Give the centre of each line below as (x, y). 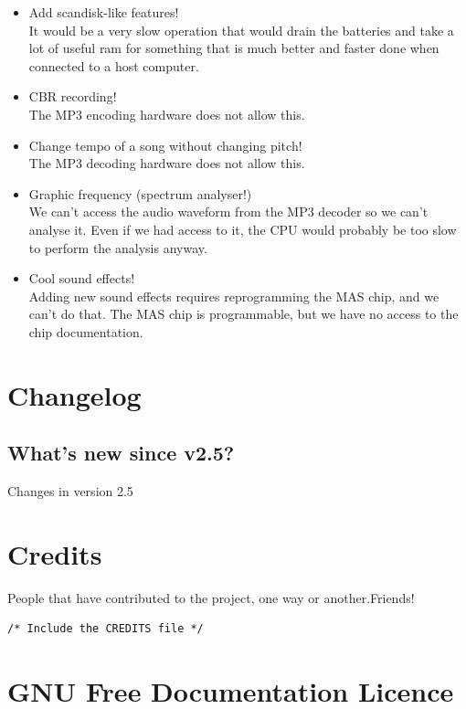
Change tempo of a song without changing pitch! (165, 145)
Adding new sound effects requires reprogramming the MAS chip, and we (234, 296)
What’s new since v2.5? (121, 453)
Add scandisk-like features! (104, 12)
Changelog (74, 394)
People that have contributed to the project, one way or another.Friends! (211, 597)
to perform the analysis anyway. (118, 247)
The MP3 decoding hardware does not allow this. (167, 163)
